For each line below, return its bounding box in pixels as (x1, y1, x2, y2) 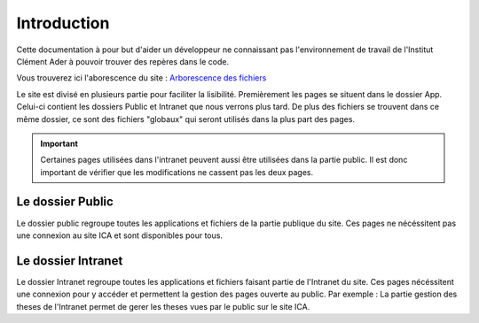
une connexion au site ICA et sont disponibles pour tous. (16, 230, 224, 241)
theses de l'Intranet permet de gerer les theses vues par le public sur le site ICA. (16, 301, 310, 311)
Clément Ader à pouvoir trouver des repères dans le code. (16, 56, 230, 66)
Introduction (16, 13, 110, 33)
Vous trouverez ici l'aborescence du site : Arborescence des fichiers (16, 73, 267, 83)
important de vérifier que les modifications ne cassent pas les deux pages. (40, 166, 314, 177)
